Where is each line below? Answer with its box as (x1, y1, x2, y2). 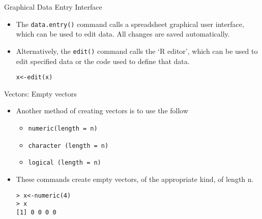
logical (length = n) (28, 159, 101, 167)
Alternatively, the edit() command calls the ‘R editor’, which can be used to (16, 45, 258, 56)
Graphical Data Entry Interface (4, 2, 102, 12)
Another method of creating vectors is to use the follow (16, 105, 189, 116)
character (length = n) (28, 142, 109, 149)
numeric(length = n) (28, 124, 98, 132)
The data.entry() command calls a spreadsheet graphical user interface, (16, 18, 244, 29)
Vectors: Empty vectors (4, 88, 77, 99)
